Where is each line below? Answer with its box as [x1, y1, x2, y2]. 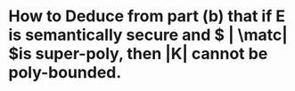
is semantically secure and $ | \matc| [8, 25, 289, 45]
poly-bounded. [8, 63, 122, 83]
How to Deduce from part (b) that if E [8, 6, 286, 27]
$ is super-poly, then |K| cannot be [8, 44, 268, 64]
